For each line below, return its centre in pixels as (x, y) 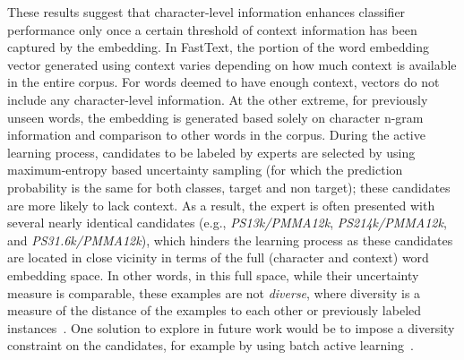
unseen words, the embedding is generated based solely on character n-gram (215, 117)
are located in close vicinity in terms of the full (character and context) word (218, 257)
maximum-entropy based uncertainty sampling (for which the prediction (205, 170)
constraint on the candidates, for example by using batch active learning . (211, 345)
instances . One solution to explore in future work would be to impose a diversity (231, 327)
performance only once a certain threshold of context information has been (212, 29)
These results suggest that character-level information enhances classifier (206, 12)
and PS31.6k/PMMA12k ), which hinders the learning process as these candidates (230, 240)
